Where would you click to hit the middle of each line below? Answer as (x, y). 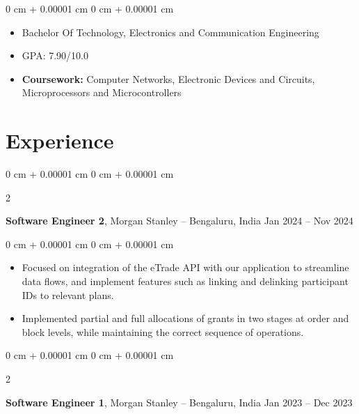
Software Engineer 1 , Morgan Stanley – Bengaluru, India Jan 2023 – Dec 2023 (179, 402)
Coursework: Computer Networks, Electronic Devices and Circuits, (168, 78)
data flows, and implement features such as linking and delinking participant (185, 281)
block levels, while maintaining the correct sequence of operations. (163, 331)
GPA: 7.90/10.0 (55, 55)
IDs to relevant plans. (68, 294)
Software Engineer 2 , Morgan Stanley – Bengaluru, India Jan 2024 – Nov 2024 (179, 221)
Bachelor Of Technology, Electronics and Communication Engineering (170, 32)
